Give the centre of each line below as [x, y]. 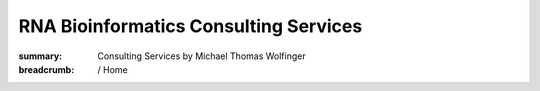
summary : [40, 56]
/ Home [113, 69]
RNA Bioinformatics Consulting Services [190, 26]
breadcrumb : [46, 69]
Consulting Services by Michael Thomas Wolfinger [201, 56]
